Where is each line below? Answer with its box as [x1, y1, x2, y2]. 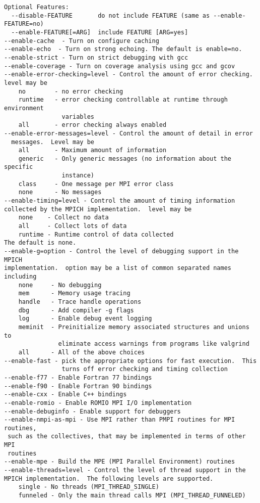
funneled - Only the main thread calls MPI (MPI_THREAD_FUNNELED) [18, 492, 246, 499]
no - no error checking [18, 87, 123, 95]
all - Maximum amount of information [18, 147, 167, 154]
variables [61, 113, 94, 120]
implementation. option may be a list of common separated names [4, 264, 232, 272]
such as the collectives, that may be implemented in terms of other [8, 433, 246, 440]
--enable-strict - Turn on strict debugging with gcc [4, 54, 188, 61]
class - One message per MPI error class [18, 180, 174, 188]
